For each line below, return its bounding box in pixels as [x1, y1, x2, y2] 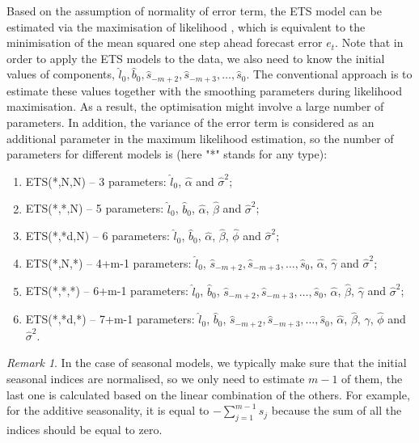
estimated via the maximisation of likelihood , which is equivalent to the [6, 18, 366, 35]
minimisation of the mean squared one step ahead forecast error [6, 34, 323, 51]
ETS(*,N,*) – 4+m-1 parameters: [25, 255, 192, 272]
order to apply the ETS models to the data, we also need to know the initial [6, 49, 385, 66]
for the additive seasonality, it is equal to [6, 402, 209, 419]
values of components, [6, 65, 115, 82]
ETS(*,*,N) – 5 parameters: [25, 200, 164, 217]
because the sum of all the [271, 402, 402, 419]
